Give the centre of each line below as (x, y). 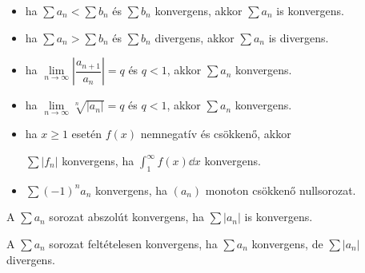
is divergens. (299, 37)
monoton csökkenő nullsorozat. (281, 190)
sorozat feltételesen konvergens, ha (133, 243)
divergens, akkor (195, 37)
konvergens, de (287, 243)
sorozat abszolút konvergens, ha (126, 217)
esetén (86, 134)
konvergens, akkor (199, 10)
